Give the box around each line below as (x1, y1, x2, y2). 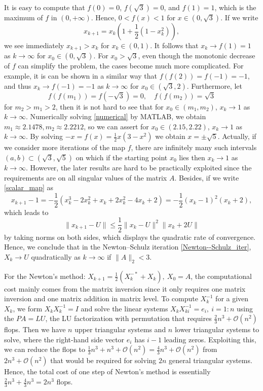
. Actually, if (217, 131, 256, 141)
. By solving (26, 131, 63, 141)
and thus (4, 80, 31, 91)
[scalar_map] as (4, 182, 54, 193)
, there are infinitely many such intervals (131, 142, 257, 153)
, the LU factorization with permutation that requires (45, 313, 212, 324)
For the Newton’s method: (4, 270, 86, 281)
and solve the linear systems (81, 303, 168, 313)
